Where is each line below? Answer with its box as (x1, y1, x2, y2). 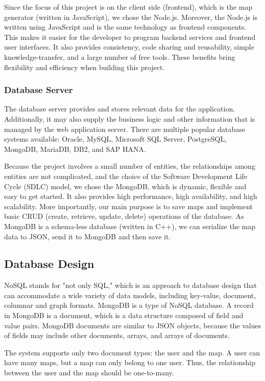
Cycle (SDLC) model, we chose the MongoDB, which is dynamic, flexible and (4, 181, 247, 191)
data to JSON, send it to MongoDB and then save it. (4, 231, 171, 241)
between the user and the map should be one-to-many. (4, 367, 174, 378)
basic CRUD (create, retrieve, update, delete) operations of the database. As (4, 211, 244, 221)
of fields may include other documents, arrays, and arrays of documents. (4, 330, 230, 341)
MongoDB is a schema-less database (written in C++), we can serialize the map (4, 220, 256, 231)
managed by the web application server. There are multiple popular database (4, 123, 246, 134)
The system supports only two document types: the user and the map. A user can (4, 347, 260, 357)
